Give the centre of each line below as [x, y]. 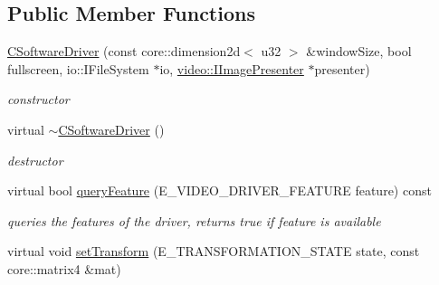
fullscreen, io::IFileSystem [78, 68]
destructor [35, 160]
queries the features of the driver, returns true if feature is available [194, 220]
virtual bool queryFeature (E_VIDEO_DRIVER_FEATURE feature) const [219, 190]
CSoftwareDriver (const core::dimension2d [124, 51]
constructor [38, 99]
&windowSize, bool [359, 51]
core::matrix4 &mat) [64, 268]
